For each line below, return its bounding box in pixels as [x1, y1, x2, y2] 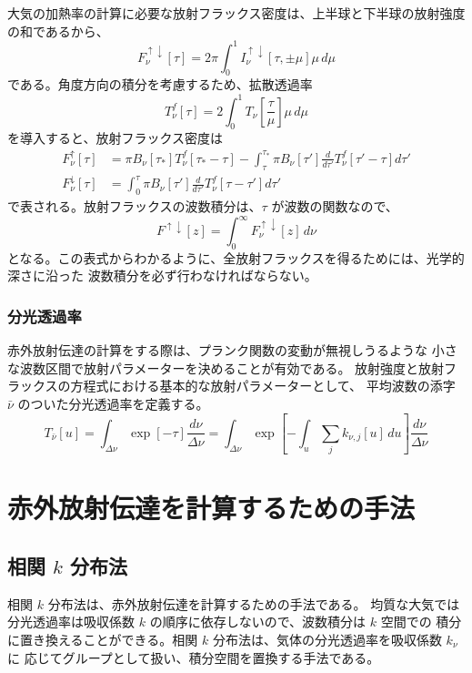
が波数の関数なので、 [271, 196, 398, 215]
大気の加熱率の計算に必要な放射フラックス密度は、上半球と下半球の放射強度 [7, 4, 466, 22]
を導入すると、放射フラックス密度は [7, 128, 224, 148]
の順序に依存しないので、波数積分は [149, 612, 367, 631]
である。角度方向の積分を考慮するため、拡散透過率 [7, 75, 313, 94]
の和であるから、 [7, 21, 109, 40]
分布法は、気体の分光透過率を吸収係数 [212, 630, 442, 648]
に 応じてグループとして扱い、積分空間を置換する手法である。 [7, 648, 380, 667]
